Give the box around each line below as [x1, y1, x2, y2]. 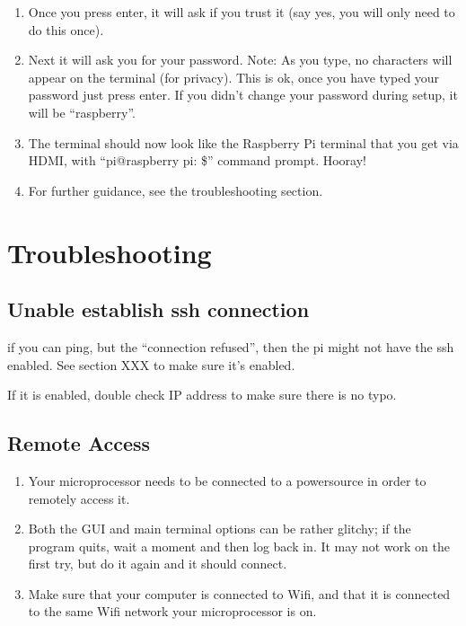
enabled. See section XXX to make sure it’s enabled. [7, 355, 295, 374]
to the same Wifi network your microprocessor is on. [28, 602, 317, 621]
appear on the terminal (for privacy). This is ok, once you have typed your [28, 67, 440, 86]
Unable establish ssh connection [7, 295, 310, 323]
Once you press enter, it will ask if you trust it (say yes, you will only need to [28, 3, 455, 21]
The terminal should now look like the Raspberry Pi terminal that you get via [28, 133, 459, 152]
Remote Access [7, 429, 151, 457]
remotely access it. [28, 489, 130, 507]
